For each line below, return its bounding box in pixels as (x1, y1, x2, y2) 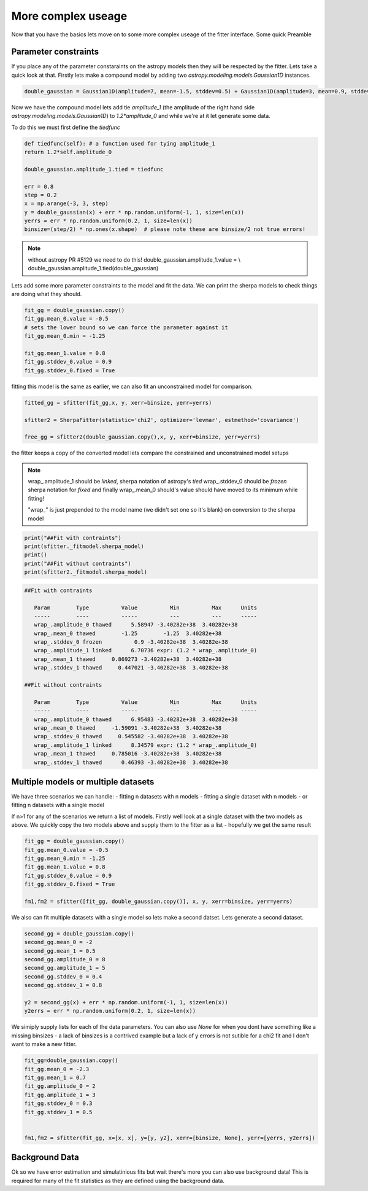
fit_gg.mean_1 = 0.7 (24, 1074, 86, 1081)
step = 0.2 (24, 191, 57, 198)
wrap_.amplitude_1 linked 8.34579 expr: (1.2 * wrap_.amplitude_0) (34, 741, 258, 749)
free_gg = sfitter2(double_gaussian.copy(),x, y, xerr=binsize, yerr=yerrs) (24, 434, 261, 440)
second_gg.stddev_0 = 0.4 (24, 973, 102, 980)
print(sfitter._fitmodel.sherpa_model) (24, 542, 144, 550)
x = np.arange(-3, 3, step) (24, 200, 109, 207)
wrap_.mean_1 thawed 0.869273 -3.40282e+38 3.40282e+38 (34, 655, 222, 663)
